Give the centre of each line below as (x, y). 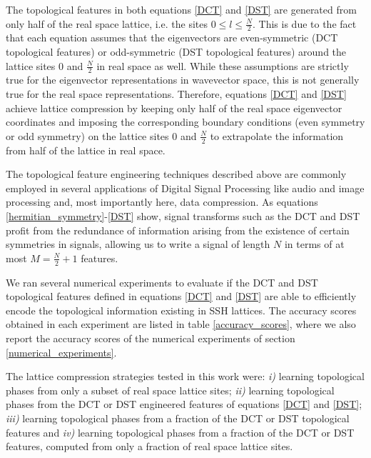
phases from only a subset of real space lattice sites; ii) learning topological (170, 390)
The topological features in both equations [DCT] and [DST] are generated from (181, 9)
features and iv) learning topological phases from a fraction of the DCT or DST (180, 432)
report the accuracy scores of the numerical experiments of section (151, 338)
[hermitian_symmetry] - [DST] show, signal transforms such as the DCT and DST (183, 216)
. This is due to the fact (305, 23)
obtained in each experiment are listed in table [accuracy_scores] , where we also (181, 324)
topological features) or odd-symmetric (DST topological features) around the (176, 52)
